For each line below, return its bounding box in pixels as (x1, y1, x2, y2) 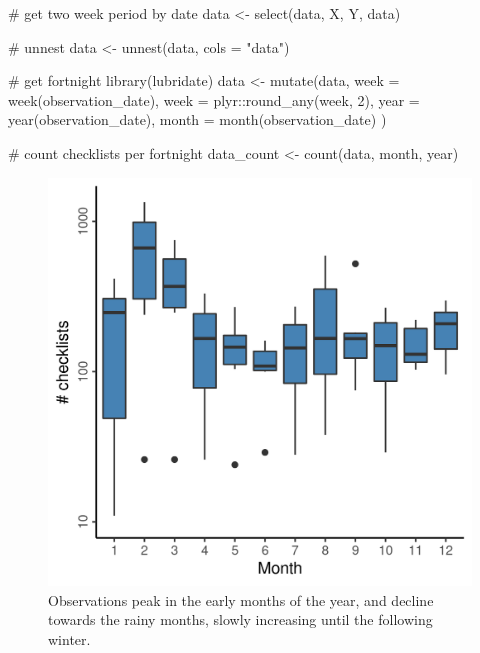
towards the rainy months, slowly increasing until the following (48, 609, 433, 630)
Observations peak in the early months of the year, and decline (48, 589, 434, 610)
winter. (48, 629, 91, 650)
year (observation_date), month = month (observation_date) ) (8, 109, 387, 130)
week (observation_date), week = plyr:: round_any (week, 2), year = (8, 89, 420, 110)
